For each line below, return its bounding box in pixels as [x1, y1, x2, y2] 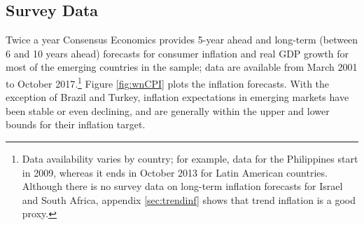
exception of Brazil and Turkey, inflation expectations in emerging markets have [6, 90, 349, 104]
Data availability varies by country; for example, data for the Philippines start [22, 151, 358, 166]
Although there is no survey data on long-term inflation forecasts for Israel [22, 179, 343, 193]
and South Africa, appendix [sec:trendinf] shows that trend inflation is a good [22, 192, 356, 207]
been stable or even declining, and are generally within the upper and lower [6, 103, 330, 118]
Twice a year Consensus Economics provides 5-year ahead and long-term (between [6, 32, 358, 47]
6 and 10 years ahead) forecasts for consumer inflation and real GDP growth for [6, 46, 349, 60]
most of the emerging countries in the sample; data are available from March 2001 [6, 60, 358, 74]
